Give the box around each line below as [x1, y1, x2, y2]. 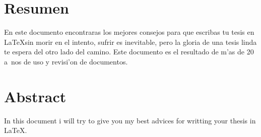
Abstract [4, 86, 67, 106]
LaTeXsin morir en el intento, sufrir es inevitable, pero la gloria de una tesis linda [4, 36, 257, 47]
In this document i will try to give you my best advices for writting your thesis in [4, 115, 256, 125]
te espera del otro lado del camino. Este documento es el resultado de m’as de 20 [4, 46, 254, 57]
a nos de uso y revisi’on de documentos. [4, 56, 128, 66]
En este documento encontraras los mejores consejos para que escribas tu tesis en [4, 27, 254, 37]
